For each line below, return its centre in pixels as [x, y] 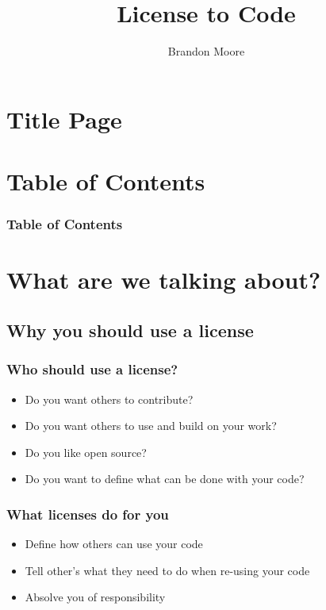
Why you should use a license [130, 330]
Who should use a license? [92, 369]
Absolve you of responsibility [95, 597]
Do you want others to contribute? [109, 399]
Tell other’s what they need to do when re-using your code [167, 570]
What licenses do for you [88, 514]
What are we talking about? [164, 280]
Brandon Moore [206, 51]
